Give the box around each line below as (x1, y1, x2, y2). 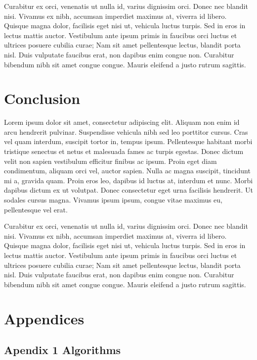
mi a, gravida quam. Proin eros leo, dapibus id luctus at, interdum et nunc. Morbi (4, 175, 253, 185)
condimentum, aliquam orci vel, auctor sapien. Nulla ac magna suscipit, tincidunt (4, 165, 251, 176)
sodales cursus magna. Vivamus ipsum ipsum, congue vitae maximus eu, (4, 195, 223, 205)
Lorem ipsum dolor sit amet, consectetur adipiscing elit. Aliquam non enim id (4, 117, 240, 127)
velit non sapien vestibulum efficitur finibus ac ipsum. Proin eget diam (4, 155, 217, 166)
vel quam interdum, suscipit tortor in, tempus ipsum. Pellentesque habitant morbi (4, 136, 253, 147)
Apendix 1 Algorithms (4, 342, 121, 358)
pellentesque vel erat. (4, 204, 68, 214)
